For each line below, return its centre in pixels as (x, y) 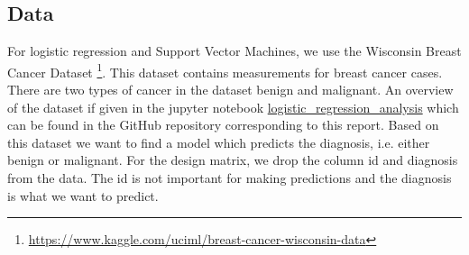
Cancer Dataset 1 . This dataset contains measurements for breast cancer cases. (225, 70)
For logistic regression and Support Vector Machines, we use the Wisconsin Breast (234, 51)
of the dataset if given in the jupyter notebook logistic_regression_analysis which (233, 107)
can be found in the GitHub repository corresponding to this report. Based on (223, 125)
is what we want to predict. (83, 195)
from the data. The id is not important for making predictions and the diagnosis (230, 178)
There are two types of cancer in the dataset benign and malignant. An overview (230, 90)
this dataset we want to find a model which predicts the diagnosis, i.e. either (219, 142)
